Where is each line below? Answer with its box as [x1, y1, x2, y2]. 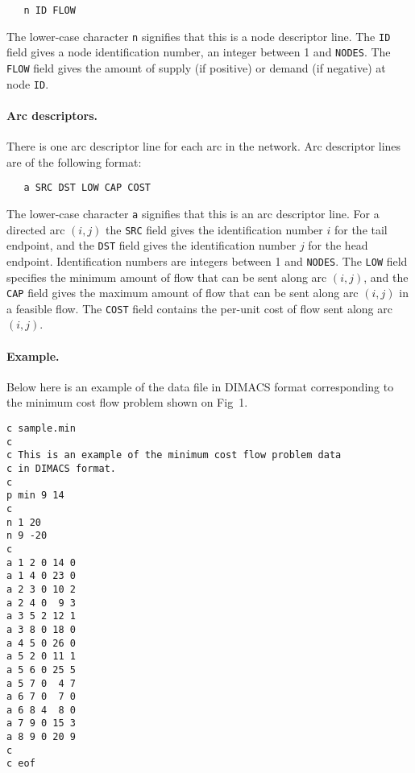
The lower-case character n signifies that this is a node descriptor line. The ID [6, 27, 391, 44]
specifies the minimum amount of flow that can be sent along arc [6, 268, 327, 285]
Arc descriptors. [6, 106, 98, 123]
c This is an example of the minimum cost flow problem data [6, 449, 342, 461]
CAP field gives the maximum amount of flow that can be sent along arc [6, 284, 359, 301]
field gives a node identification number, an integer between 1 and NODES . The [6, 43, 391, 60]
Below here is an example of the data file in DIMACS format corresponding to [6, 378, 394, 395]
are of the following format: [6, 153, 142, 170]
